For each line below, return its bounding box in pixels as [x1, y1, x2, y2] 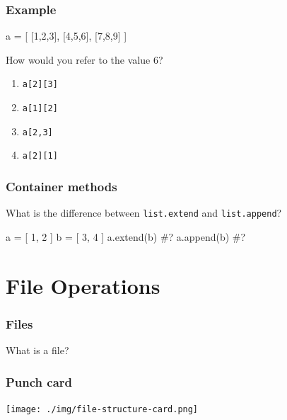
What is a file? [6, 343, 69, 358]
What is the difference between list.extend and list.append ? [6, 205, 282, 220]
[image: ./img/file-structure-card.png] [6, 404, 199, 414]
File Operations [6, 271, 160, 300]
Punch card [6, 373, 73, 390]
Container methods [6, 177, 117, 195]
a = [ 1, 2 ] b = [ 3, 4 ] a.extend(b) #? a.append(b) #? [6, 229, 246, 244]
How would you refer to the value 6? [6, 52, 163, 67]
